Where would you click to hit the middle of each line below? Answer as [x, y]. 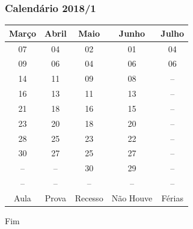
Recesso [89, 198]
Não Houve [132, 198]
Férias [172, 198]
